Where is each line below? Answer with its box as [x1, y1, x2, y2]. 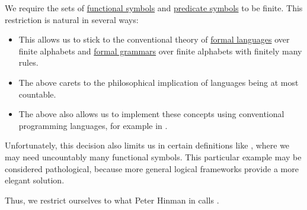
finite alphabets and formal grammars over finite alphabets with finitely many [18, 44, 302, 57]
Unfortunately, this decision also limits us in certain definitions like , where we [5, 139, 290, 151]
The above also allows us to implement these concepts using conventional [18, 108, 284, 120]
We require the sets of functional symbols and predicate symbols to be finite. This [5, 2, 303, 14]
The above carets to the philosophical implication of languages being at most [18, 76, 299, 88]
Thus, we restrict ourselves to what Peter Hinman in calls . [5, 193, 219, 206]
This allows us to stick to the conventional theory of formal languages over [18, 33, 290, 46]
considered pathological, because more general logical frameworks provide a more [5, 162, 299, 175]
